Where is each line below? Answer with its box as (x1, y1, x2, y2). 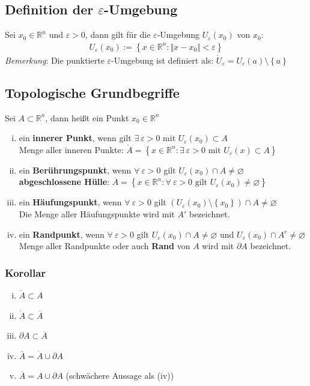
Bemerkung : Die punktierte (5, 53, 105, 66)
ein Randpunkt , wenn (19, 228, 105, 240)
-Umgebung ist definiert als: (111, 53, 214, 66)
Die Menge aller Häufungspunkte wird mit (19, 208, 175, 220)
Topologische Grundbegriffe (5, 83, 180, 101)
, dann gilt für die (85, 28, 151, 41)
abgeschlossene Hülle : (19, 175, 110, 188)
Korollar (5, 265, 46, 280)
